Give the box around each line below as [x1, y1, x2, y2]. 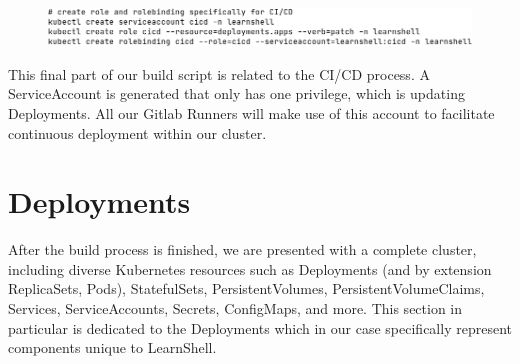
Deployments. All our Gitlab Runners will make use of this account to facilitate [8, 102, 495, 123]
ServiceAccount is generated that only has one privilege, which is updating [8, 83, 465, 104]
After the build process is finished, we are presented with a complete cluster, [8, 239, 477, 260]
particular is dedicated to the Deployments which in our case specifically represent [8, 317, 512, 338]
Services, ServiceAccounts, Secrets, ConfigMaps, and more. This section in [8, 298, 463, 319]
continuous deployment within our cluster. [8, 122, 267, 143]
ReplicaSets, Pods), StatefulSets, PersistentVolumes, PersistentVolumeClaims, [8, 278, 485, 299]
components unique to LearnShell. [8, 337, 217, 358]
